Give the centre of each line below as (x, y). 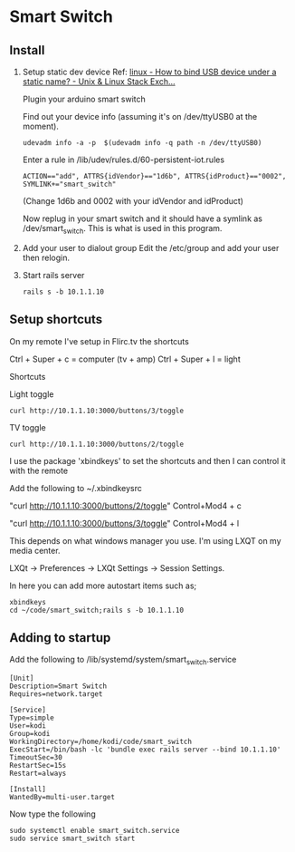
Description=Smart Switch (58, 686)
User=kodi (28, 726)
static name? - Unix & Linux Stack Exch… (99, 82)
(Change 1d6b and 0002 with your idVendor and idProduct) (133, 201)
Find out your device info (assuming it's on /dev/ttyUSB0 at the (140, 116)
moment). (40, 126)
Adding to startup (60, 638)
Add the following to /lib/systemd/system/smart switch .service (123, 661)
